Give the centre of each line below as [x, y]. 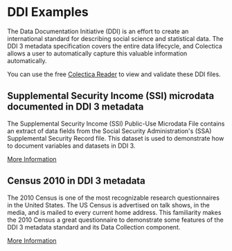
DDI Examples [48, 12]
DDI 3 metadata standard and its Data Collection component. [94, 227]
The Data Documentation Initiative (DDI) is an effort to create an [98, 31]
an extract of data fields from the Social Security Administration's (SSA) [109, 131]
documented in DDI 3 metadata [75, 107]
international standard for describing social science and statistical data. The [115, 38]
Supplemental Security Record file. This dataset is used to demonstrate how [116, 138]
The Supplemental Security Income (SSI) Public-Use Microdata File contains [116, 123]
